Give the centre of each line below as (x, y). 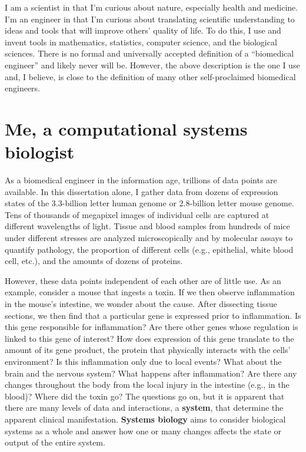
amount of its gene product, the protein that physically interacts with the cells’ (148, 350)
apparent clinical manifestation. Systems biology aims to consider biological (145, 419)
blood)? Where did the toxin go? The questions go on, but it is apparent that (145, 396)
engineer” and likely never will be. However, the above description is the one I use (152, 65)
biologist (40, 152)
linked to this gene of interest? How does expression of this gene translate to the (149, 338)
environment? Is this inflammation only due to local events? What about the (143, 361)
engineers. (23, 88)
